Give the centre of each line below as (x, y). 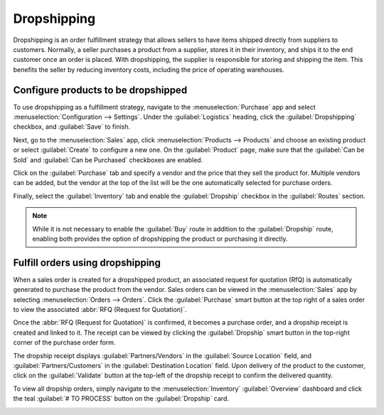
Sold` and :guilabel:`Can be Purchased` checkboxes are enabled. (108, 159)
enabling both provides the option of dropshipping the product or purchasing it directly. (160, 238)
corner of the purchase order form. (64, 342)
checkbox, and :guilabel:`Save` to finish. (72, 127)
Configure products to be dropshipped (100, 90)
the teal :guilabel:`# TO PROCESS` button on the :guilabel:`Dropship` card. (121, 399)
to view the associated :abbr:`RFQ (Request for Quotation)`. (100, 309)
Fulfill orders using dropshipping (87, 262)
